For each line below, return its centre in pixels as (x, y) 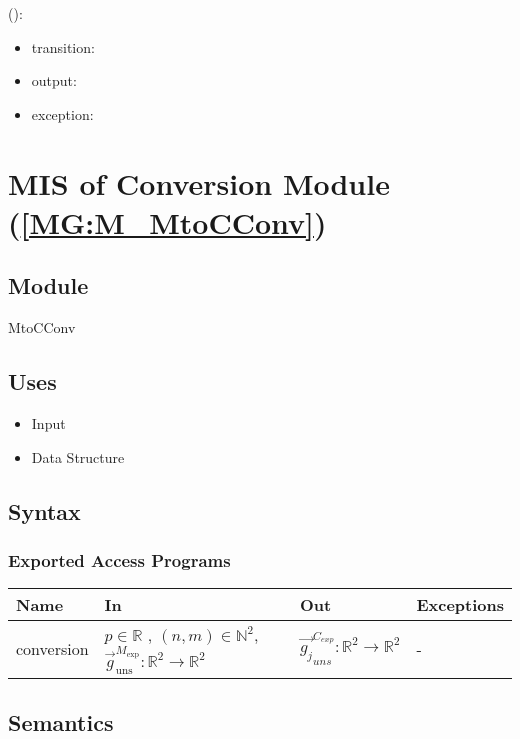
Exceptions (460, 605)
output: (54, 80)
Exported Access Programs (119, 559)
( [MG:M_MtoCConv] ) (167, 221)
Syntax (44, 510)
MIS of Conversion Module (199, 182)
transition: (63, 46)
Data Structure (78, 456)
